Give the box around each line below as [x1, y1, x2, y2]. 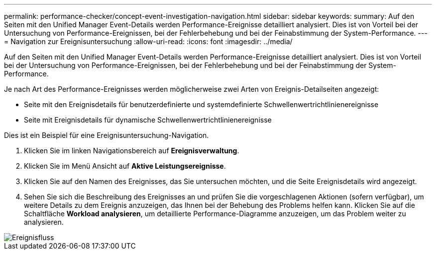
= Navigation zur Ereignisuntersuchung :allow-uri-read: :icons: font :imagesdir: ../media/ [4, 37, 293, 46]
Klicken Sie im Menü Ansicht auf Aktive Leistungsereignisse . [24, 162, 226, 170]
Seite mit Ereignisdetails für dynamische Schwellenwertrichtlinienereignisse [24, 116, 272, 124]
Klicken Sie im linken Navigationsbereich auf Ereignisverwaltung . [24, 146, 239, 155]
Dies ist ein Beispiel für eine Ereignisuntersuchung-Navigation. [4, 131, 209, 139]
